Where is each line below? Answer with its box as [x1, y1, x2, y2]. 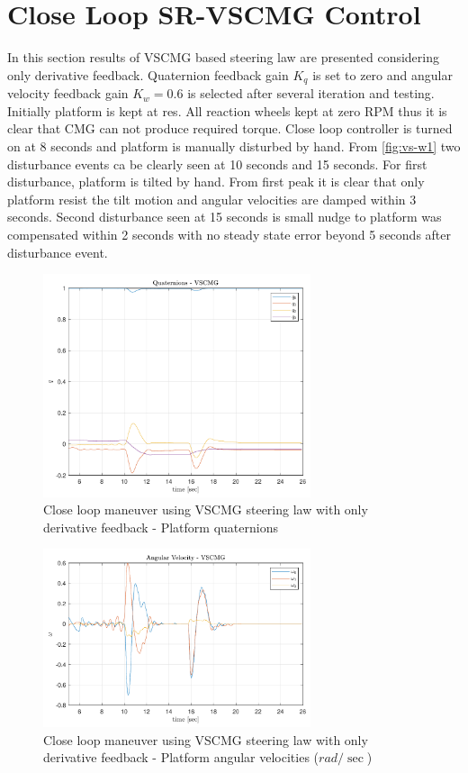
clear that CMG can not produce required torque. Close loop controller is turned [7, 119, 453, 138]
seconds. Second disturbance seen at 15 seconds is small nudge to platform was [7, 207, 442, 226]
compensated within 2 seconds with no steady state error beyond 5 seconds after [7, 224, 451, 243]
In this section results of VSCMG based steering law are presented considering [7, 48, 439, 67]
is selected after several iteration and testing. [187, 84, 435, 103]
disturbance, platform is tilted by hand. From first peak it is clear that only [7, 172, 425, 191]
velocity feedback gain [7, 84, 129, 103]
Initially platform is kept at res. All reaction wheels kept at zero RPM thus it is [7, 101, 447, 120]
